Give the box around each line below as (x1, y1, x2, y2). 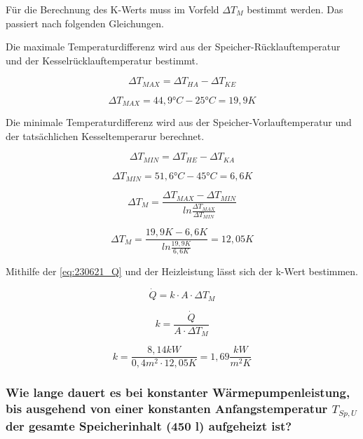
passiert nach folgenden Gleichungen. (6, 15, 164, 30)
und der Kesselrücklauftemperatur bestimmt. (6, 53, 198, 67)
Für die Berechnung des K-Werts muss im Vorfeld (6, 2, 219, 16)
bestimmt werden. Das (247, 2, 343, 16)
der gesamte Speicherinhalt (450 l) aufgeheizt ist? (6, 417, 292, 435)
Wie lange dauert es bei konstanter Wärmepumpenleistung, (6, 384, 350, 401)
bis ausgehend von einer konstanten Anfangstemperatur (6, 400, 328, 417)
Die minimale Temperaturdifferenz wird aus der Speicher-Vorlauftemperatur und (6, 115, 352, 130)
